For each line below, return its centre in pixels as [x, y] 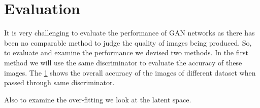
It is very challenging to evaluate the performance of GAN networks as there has [129, 33]
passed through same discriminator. [59, 82]
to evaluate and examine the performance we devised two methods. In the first [126, 52]
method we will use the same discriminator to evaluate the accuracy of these [123, 62]
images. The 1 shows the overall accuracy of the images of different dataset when [130, 72]
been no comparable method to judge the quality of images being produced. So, [128, 42]
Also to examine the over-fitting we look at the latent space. [98, 99]
